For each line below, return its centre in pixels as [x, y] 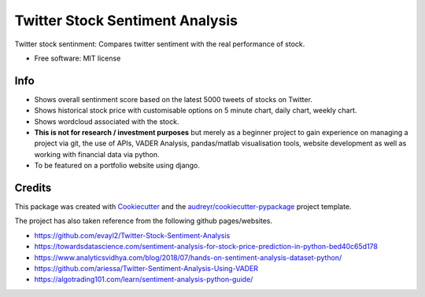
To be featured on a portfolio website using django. [117, 166]
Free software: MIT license [78, 58]
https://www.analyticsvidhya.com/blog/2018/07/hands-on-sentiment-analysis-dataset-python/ [188, 257]
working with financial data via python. [97, 154]
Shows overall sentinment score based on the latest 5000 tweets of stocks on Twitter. [173, 99]
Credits [33, 188]
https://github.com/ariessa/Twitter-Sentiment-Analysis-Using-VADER [146, 269]
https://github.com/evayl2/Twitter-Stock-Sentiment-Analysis [132, 235]
